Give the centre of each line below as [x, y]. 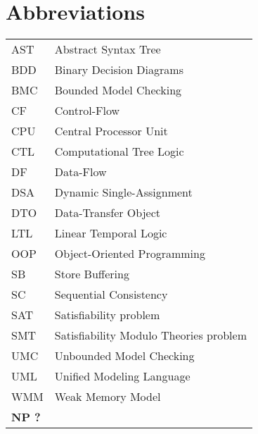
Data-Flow [80, 172]
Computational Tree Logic [119, 151]
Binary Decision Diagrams [119, 70]
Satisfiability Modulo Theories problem [150, 335]
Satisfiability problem [107, 315]
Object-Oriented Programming [130, 254]
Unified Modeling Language [122, 376]
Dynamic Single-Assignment [123, 192]
